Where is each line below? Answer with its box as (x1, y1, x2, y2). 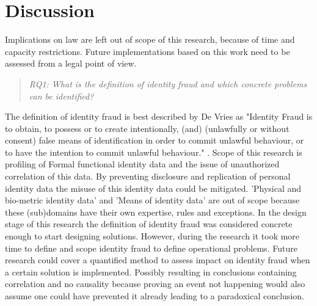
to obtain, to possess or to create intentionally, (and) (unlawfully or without (5, 122, 290, 134)
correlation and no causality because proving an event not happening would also (5, 277, 305, 290)
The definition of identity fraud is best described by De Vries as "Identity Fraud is (5, 110, 313, 123)
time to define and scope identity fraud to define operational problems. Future (5, 241, 297, 254)
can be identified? (29, 89, 94, 102)
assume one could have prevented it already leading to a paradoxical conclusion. (5, 290, 304, 302)
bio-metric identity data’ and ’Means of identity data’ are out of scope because (5, 194, 300, 206)
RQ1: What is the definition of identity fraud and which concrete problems (29, 77, 307, 90)
